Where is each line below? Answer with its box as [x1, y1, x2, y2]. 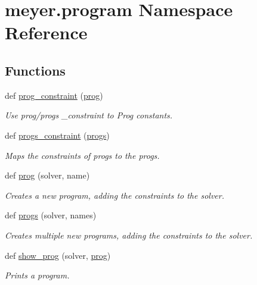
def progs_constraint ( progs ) [5, 129, 110, 141]
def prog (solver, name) [5, 169, 90, 181]
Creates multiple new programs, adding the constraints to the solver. [5, 228, 253, 241]
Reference [5, 20, 88, 45]
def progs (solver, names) [5, 209, 97, 221]
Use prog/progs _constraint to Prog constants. [5, 109, 173, 121]
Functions [5, 61, 66, 79]
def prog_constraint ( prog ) [5, 89, 103, 101]
